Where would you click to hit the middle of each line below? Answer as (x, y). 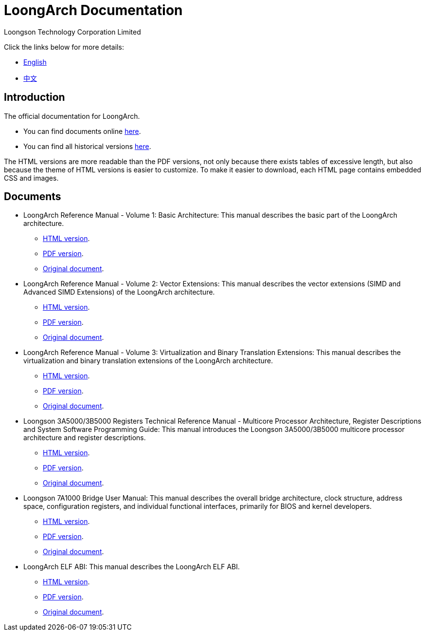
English (35, 62)
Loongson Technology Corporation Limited (72, 32)
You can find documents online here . (82, 131)
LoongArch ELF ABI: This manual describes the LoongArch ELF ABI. (132, 567)
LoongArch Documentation (93, 10)
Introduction (35, 97)
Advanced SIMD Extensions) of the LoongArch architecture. (119, 292)
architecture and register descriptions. (85, 438)
